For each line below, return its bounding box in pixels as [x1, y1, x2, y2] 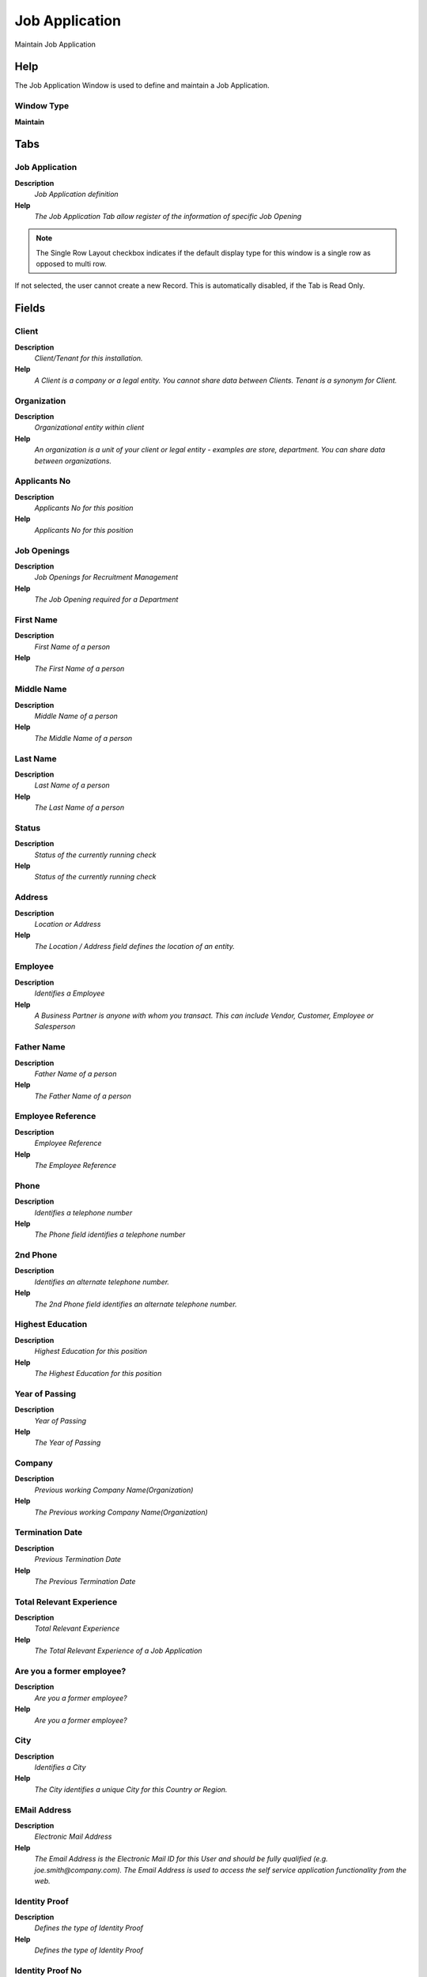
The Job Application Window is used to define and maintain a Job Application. [14, 81, 270, 90]
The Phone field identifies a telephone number [34, 1230, 186, 1239]
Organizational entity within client [34, 423, 145, 433]
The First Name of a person [34, 664, 125, 674]
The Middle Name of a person [34, 733, 133, 743]
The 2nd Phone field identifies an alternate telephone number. [34, 1299, 237, 1309]
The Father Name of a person [34, 1091, 132, 1101]
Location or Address [34, 919, 101, 928]
